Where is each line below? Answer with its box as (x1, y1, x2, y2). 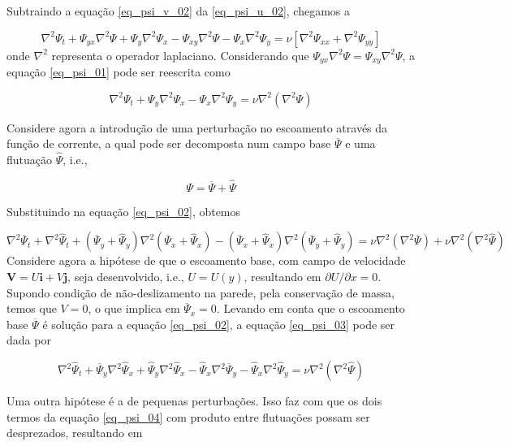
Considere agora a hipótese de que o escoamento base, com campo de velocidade (6, 252, 406, 269)
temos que (6, 300, 57, 317)
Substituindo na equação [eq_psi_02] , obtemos (6, 202, 241, 219)
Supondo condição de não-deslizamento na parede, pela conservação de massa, (6, 284, 395, 301)
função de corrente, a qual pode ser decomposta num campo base (6, 135, 331, 152)
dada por (6, 331, 51, 349)
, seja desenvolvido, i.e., (67, 268, 184, 285)
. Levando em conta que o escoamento (216, 300, 405, 317)
